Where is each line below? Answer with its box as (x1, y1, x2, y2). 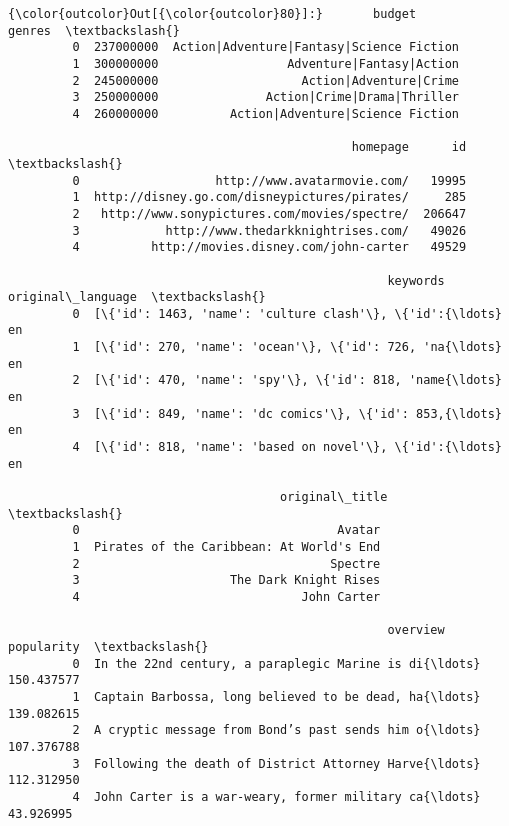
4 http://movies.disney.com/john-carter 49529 (72, 240, 467, 255)
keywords (387, 273, 445, 288)
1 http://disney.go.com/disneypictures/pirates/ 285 (72, 190, 467, 205)
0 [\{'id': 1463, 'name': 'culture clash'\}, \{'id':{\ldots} (72, 306, 502, 321)
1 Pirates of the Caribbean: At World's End (72, 540, 381, 554)
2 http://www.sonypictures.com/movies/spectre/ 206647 (72, 206, 467, 221)
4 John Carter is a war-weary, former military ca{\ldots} (72, 789, 481, 804)
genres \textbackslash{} (8, 23, 180, 38)
